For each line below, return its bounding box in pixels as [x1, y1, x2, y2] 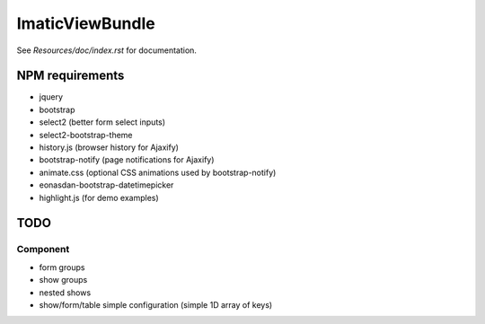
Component [16, 243, 70, 256]
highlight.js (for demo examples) [39, 192, 159, 203]
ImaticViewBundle [16, 13, 156, 33]
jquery [39, 92, 63, 102]
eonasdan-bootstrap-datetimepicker [39, 180, 174, 190]
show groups [39, 275, 88, 285]
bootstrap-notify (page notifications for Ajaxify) [39, 154, 215, 165]
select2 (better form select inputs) [39, 117, 166, 127]
